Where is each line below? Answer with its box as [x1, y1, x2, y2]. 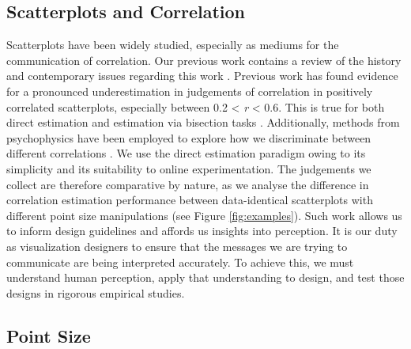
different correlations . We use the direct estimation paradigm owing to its [6, 145, 366, 161]
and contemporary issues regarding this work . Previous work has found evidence [6, 67, 398, 84]
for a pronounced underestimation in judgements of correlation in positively [6, 82, 373, 99]
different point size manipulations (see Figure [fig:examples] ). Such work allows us [6, 207, 402, 223]
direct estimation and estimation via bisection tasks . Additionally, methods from [6, 114, 400, 131]
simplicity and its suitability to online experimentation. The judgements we [6, 160, 371, 176]
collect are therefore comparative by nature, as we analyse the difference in [6, 176, 369, 192]
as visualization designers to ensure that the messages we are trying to [6, 237, 348, 254]
